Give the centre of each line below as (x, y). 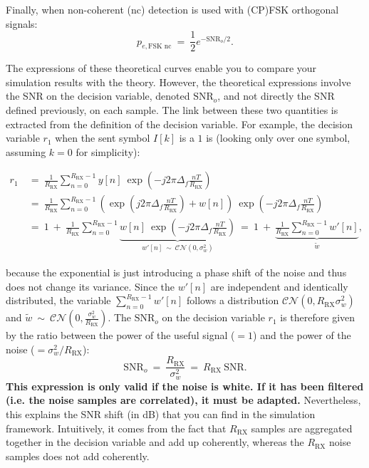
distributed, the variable (58, 300)
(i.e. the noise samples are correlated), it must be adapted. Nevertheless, (183, 400)
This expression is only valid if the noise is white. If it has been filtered (185, 386)
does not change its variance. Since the (90, 286)
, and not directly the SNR (276, 96)
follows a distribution (233, 300)
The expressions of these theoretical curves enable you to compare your (161, 68)
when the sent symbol (103, 138)
